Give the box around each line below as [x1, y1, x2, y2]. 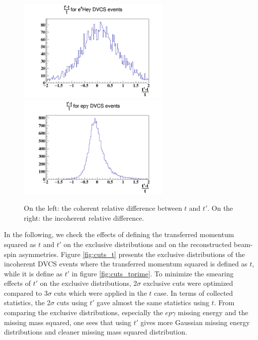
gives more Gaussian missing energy [140, 317, 250, 327]
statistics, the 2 [4, 297, 51, 308]
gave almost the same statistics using [96, 297, 209, 308]
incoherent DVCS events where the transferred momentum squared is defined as [4, 258, 248, 269]
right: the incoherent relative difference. [24, 212, 144, 223]
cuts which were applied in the [54, 287, 147, 298]
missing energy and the [177, 307, 249, 318]
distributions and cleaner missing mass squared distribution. [4, 327, 187, 337]
